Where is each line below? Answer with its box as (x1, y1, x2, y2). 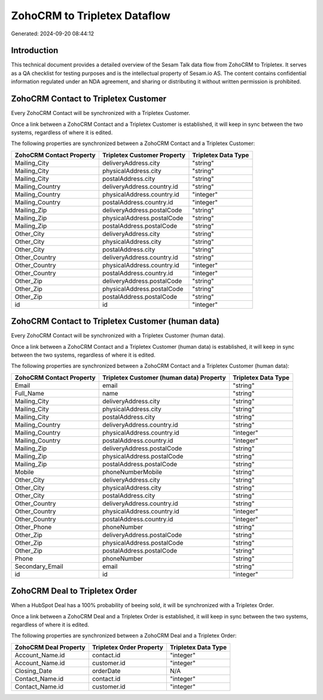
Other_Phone (14, 523, 52, 531)
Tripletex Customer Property (102, 150, 185, 159)
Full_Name (14, 389, 45, 397)
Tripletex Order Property (92, 643, 164, 651)
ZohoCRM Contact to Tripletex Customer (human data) (11, 316, 220, 327)
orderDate (92, 666, 121, 675)
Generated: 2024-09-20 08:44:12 (11, 30, 95, 37)
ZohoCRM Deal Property (14, 643, 86, 651)
